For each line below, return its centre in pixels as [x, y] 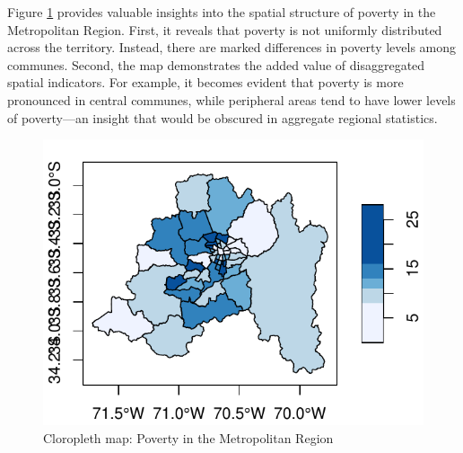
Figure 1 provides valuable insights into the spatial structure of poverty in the [222, 12]
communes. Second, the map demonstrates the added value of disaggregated [216, 64]
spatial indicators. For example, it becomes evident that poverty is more [205, 82]
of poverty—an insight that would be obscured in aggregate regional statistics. [223, 117]
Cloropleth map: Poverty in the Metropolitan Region [188, 437]
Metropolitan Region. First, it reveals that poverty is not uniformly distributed [225, 29]
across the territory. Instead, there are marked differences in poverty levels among [232, 47]
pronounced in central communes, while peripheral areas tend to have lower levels [231, 99]
